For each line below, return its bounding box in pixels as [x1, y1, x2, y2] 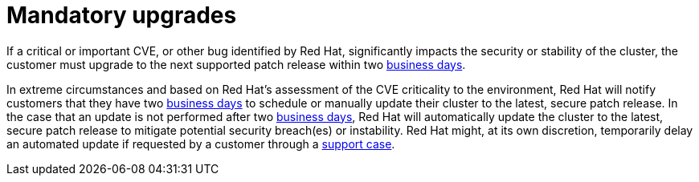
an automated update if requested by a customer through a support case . [6, 136, 395, 151]
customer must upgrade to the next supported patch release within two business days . [6, 57, 466, 71]
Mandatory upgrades [6, 2, 237, 29]
